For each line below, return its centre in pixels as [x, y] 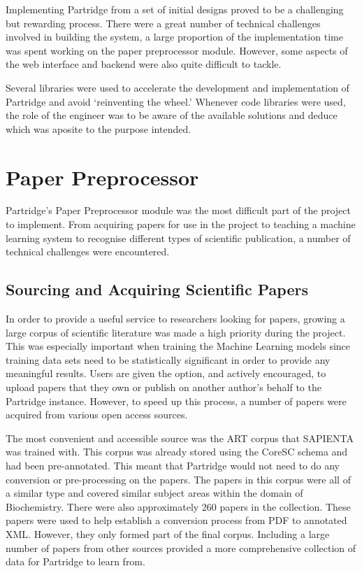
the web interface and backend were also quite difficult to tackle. [144, 64]
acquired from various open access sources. [97, 415]
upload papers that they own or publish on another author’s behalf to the [164, 387]
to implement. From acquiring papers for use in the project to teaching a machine [181, 224]
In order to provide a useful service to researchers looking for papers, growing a [175, 319]
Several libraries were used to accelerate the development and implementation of [178, 87]
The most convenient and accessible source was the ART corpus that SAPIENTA [180, 438]
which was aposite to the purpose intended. [99, 128]
